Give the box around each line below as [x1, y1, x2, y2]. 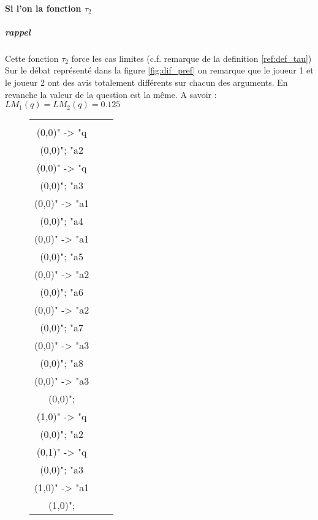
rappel [5, 25, 31, 38]
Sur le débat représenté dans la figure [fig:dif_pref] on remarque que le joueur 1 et [5, 64, 314, 77]
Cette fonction [5, 51, 59, 64]
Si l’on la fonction [5, 1, 81, 14]
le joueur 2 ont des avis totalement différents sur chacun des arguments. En [5, 75, 288, 88]
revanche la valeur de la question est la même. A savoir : [5, 88, 217, 100]
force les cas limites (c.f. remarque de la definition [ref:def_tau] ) [71, 51, 312, 64]
